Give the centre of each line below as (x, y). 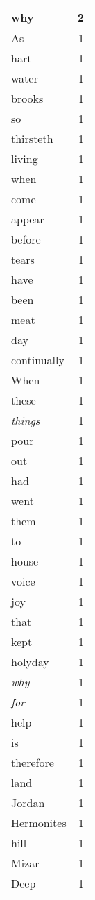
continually (38, 360)
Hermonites (39, 823)
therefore (33, 762)
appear (28, 219)
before (26, 239)
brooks (27, 98)
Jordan (28, 803)
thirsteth (32, 138)
